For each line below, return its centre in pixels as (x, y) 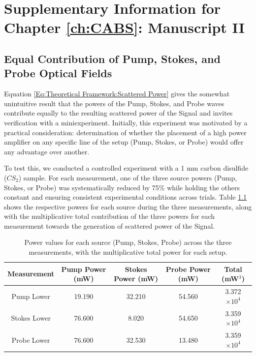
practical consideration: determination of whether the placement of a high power (125, 132)
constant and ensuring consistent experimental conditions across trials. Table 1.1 (126, 197)
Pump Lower (31, 296)
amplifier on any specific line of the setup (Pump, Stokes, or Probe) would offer (124, 142)
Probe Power (188, 269)
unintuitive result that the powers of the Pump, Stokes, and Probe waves (114, 103)
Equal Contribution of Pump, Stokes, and (112, 58)
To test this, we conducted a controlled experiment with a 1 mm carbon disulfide (126, 168)
